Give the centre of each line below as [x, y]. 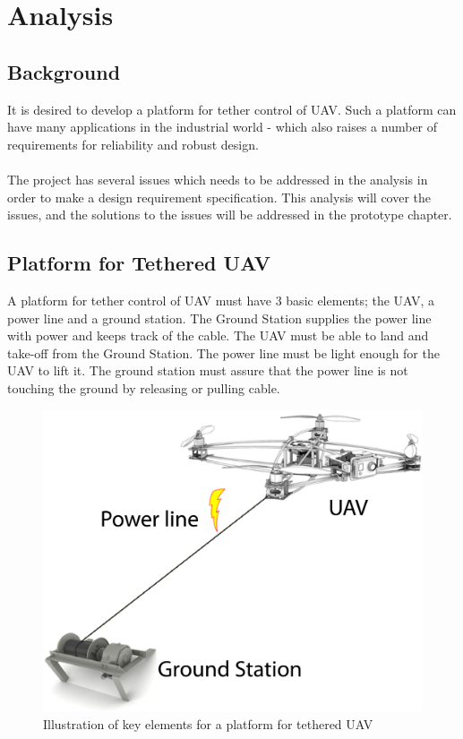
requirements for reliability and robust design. [133, 144]
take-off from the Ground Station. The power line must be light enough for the [223, 352]
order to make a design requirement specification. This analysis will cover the [219, 197]
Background [64, 71]
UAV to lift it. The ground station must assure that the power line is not [208, 370]
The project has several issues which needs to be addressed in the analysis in [218, 179]
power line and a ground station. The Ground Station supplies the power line [219, 318]
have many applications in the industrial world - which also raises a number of [223, 127]
